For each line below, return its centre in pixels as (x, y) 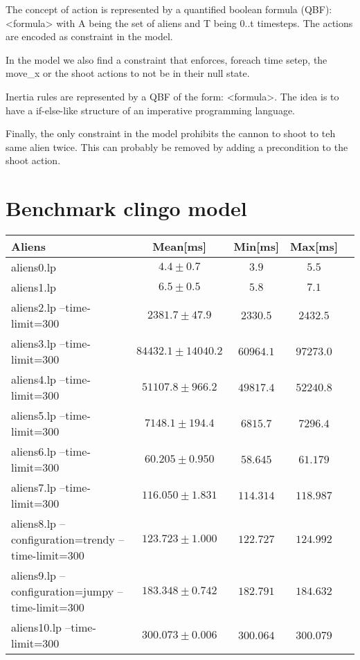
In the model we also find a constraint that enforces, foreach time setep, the (166, 59)
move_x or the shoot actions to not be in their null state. (128, 73)
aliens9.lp (34, 576)
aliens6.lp (34, 452)
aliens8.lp (34, 524)
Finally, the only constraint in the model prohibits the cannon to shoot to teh (171, 133)
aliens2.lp (34, 307)
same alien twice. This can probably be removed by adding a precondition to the (177, 146)
